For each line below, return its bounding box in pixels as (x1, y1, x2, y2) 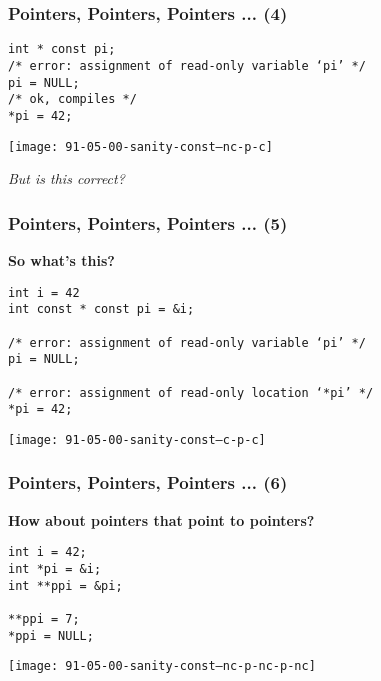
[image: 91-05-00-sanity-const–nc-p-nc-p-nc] (8, 659, 316, 674)
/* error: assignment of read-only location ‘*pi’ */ (8, 385, 374, 400)
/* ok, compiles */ (8, 92, 137, 107)
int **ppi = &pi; (8, 578, 123, 593)
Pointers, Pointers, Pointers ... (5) (8, 210, 288, 235)
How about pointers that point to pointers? (8, 509, 315, 530)
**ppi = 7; (8, 611, 80, 626)
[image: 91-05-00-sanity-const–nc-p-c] (8, 139, 273, 154)
